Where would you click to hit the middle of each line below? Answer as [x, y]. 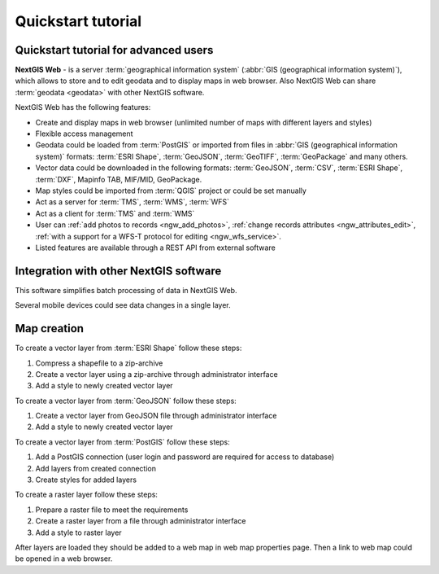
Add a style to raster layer [78, 532]
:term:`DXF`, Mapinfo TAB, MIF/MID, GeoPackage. [119, 179]
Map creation [50, 329]
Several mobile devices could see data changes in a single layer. [123, 305]
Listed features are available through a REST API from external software [155, 248]
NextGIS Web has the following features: [83, 107]
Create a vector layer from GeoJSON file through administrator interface [156, 416]
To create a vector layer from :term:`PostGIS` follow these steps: [123, 442]
